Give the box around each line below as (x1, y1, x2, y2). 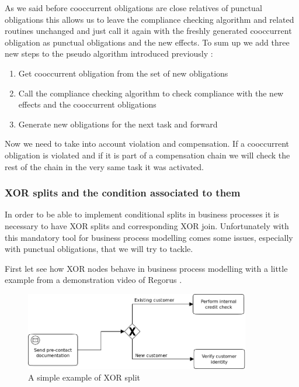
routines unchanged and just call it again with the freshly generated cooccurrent (5, 25, 292, 37)
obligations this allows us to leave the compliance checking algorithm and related (5, 13, 294, 25)
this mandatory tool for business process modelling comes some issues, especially (5, 231, 293, 243)
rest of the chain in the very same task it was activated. (5, 160, 204, 172)
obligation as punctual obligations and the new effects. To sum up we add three (5, 36, 290, 48)
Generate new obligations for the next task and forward (18, 118, 218, 130)
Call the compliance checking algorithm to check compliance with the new (18, 87, 284, 99)
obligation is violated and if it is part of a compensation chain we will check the (5, 148, 290, 161)
